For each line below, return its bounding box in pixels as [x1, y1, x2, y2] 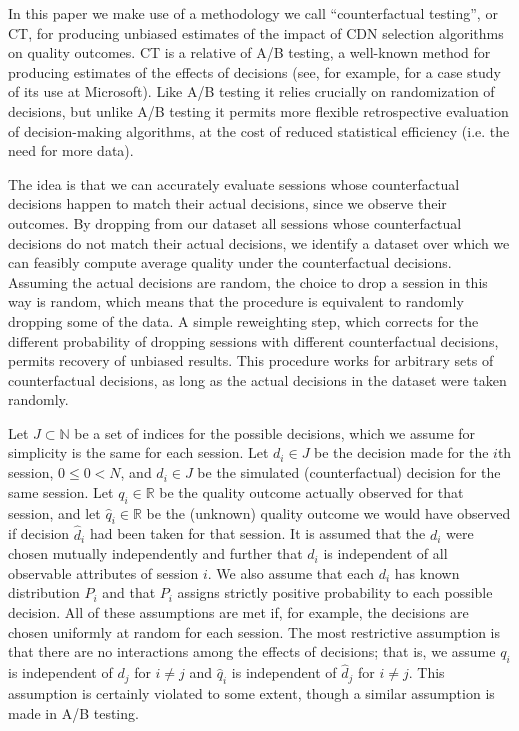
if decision [8, 523, 70, 544]
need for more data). [8, 140, 134, 161]
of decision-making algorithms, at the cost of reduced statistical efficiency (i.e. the [8, 120, 510, 141]
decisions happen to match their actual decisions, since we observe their [8, 193, 447, 214]
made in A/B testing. [8, 702, 139, 723]
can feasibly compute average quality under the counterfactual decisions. [8, 252, 452, 273]
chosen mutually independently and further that [8, 543, 303, 564]
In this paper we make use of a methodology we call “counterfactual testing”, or [8, 3, 498, 23]
